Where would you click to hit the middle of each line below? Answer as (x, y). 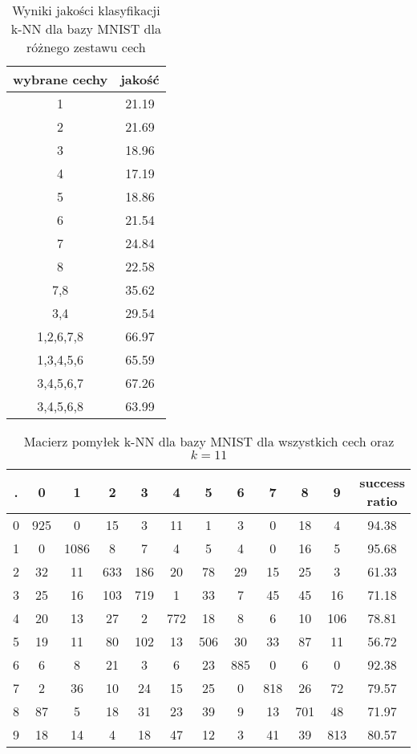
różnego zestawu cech (86, 47)
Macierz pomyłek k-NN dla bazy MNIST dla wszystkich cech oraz (209, 441)
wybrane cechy (61, 79)
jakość (140, 79)
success (382, 482)
